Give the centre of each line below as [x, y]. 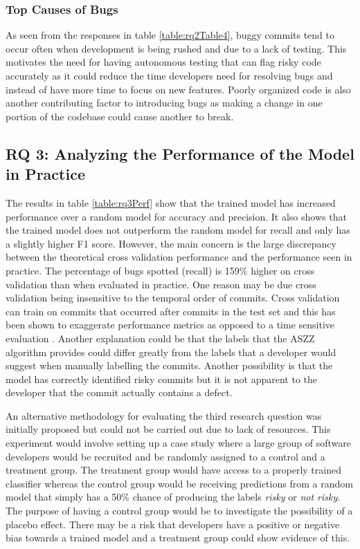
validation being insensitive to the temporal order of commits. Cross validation [173, 298]
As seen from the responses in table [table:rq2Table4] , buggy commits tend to [170, 35]
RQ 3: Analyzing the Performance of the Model [180, 153]
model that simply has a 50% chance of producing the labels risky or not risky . [173, 497]
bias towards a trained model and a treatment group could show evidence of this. [178, 538]
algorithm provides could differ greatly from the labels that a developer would [171, 352]
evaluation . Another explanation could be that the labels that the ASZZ [160, 338]
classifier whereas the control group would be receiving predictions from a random [179, 483]
